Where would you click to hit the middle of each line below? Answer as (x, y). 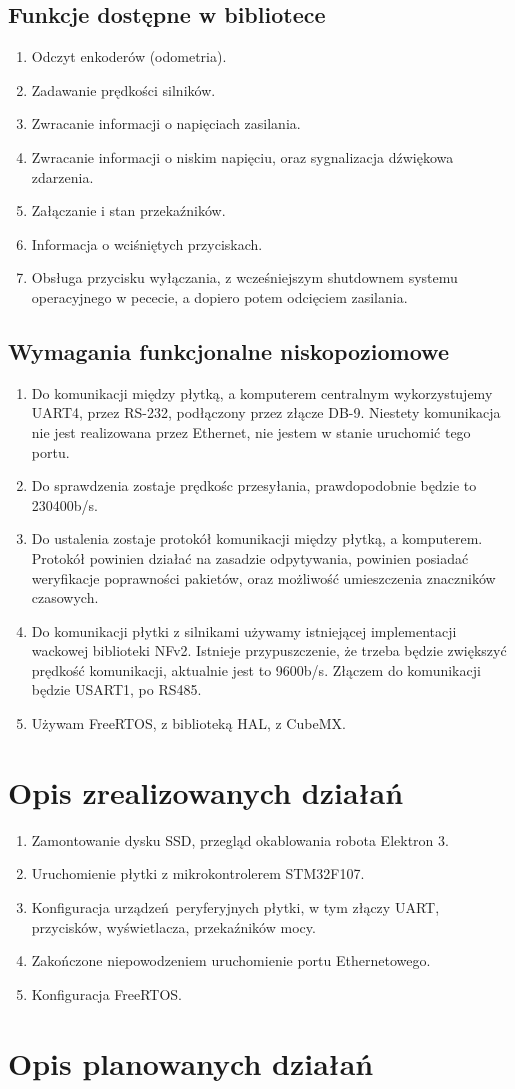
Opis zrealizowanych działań (206, 791)
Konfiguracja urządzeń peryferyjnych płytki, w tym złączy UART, (235, 906)
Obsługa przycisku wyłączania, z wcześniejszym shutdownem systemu (244, 277)
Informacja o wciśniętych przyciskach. (147, 243)
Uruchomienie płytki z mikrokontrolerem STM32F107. (198, 873)
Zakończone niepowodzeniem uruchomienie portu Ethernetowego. (231, 960)
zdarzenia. (62, 176)
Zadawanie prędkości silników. (123, 89)
